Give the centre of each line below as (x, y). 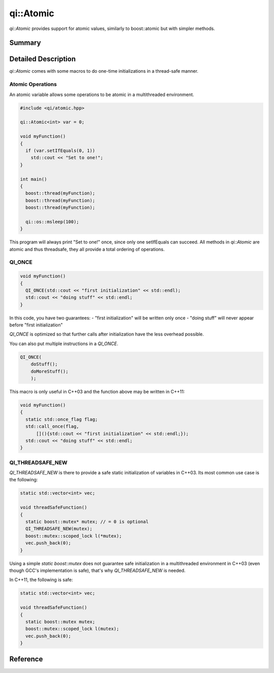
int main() (33, 179)
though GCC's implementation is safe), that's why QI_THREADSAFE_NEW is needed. (97, 570)
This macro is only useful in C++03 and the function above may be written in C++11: (97, 392)
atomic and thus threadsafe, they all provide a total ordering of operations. (87, 249)
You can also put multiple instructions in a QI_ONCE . (64, 344)
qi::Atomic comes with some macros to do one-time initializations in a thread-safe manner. (104, 71)
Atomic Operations (33, 84)
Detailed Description (43, 59)
